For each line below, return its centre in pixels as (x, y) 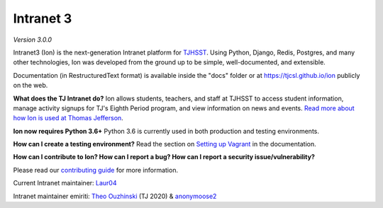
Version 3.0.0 (33, 40)
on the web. (30, 86)
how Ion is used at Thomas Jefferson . (68, 118)
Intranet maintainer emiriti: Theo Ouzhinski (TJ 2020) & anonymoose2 (115, 196)
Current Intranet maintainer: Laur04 (65, 183)
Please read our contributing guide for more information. (96, 170)
